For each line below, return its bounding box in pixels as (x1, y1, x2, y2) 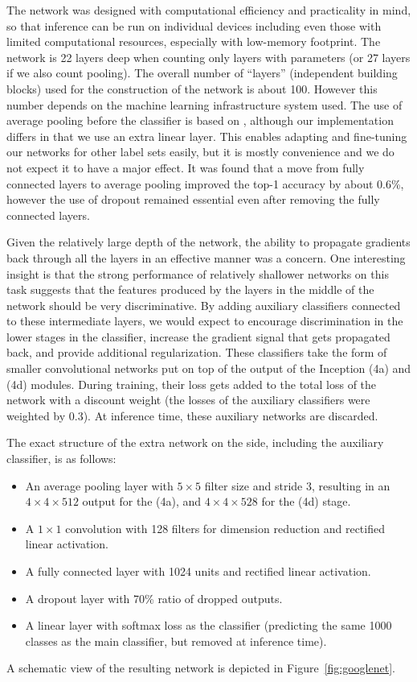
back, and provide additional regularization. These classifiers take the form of (6, 344, 387, 361)
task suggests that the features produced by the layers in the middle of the (6, 281, 374, 298)
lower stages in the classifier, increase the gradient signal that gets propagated (6, 328, 390, 345)
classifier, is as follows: (6, 450, 117, 467)
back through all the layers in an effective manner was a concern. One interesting (6, 249, 406, 266)
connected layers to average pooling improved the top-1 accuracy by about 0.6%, (6, 175, 404, 192)
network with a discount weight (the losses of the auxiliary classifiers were (6, 391, 370, 408)
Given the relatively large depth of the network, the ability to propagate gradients (6, 234, 411, 250)
